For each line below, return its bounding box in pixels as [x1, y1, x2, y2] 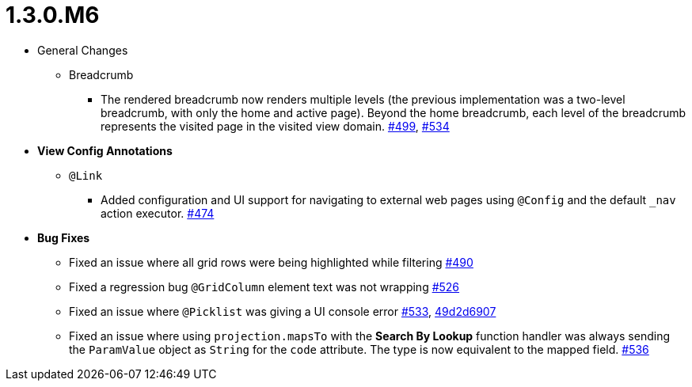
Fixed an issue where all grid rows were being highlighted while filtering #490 [69, 255, 473, 269]
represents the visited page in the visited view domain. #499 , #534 [101, 119, 450, 133]
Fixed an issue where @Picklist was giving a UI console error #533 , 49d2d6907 [69, 304, 496, 318]
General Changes [37, 43, 128, 57]
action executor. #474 [101, 206, 215, 220]
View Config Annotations [37, 143, 173, 157]
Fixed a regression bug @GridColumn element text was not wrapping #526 [69, 279, 460, 294]
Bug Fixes [37, 230, 90, 245]
